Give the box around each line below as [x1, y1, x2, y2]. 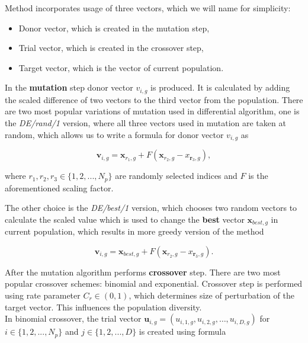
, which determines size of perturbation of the [129, 288, 294, 301]
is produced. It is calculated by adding [150, 81, 290, 94]
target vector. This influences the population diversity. [5, 300, 202, 313]
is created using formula [139, 325, 226, 338]
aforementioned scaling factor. [5, 181, 114, 194]
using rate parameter [5, 288, 81, 301]
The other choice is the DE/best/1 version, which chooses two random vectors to [5, 201, 297, 214]
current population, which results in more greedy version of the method [5, 225, 264, 238]
